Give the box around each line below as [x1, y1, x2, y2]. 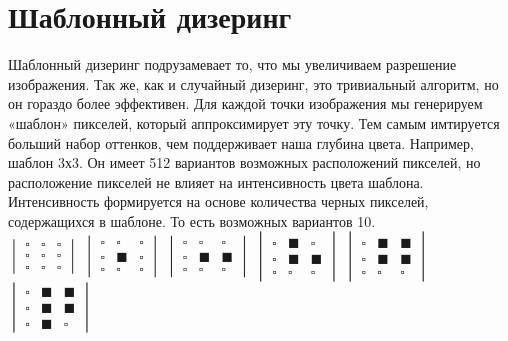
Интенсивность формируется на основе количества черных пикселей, [8, 191, 429, 212]
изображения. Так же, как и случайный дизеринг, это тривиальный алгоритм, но [8, 73, 499, 94]
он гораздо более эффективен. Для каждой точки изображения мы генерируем [8, 93, 483, 114]
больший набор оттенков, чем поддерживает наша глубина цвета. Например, [8, 132, 474, 153]
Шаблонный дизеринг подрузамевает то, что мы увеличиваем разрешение [8, 54, 457, 75]
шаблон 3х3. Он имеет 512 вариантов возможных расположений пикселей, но [8, 152, 481, 173]
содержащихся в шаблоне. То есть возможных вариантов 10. [8, 210, 376, 231]
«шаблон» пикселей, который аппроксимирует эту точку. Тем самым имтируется [8, 112, 500, 133]
